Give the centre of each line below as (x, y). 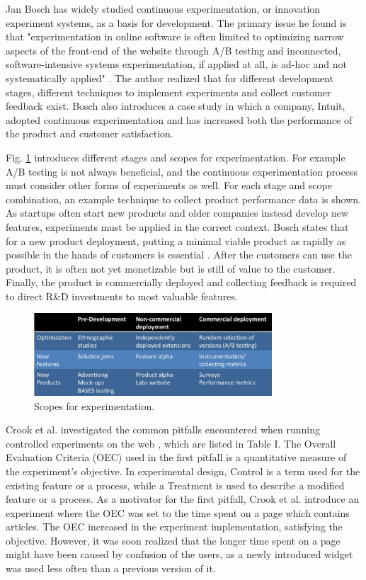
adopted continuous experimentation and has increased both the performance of (179, 119)
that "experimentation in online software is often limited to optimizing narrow (175, 36)
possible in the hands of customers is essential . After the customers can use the (179, 255)
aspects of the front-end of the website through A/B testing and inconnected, (173, 50)
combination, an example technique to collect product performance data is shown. (183, 199)
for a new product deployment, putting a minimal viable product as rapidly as (176, 240)
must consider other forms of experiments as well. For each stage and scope (169, 185)
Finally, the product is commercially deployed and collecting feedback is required (181, 282)
